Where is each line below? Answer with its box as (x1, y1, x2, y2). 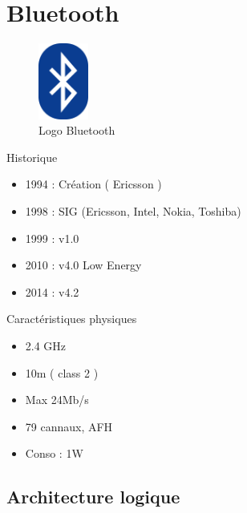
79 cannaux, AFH (25, 418, 113, 434)
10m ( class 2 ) (25, 364, 99, 381)
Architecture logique (6, 484, 180, 509)
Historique (6, 148, 58, 165)
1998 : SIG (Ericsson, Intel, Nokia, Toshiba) (25, 202, 241, 219)
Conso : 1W (25, 445, 83, 462)
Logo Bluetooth (38, 122, 115, 139)
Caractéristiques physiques (6, 310, 137, 327)
